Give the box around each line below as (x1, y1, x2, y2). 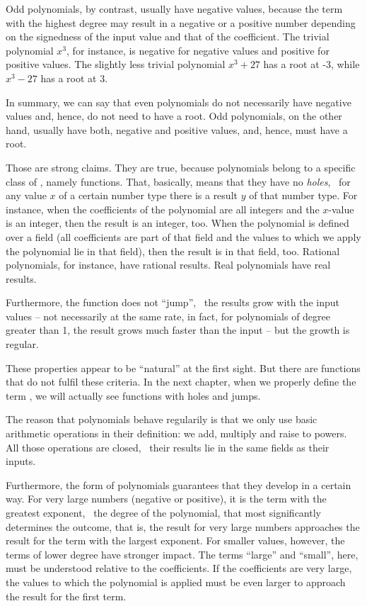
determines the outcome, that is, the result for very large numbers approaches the (6, 519, 360, 534)
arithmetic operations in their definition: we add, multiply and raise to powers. (6, 426, 347, 441)
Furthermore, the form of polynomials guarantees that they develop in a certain (6, 477, 351, 492)
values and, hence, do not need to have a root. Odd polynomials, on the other (6, 108, 342, 123)
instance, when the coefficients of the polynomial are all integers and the (6, 201, 320, 216)
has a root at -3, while (263, 57, 360, 72)
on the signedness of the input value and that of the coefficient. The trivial (6, 29, 330, 44)
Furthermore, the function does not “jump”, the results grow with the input (6, 295, 339, 310)
